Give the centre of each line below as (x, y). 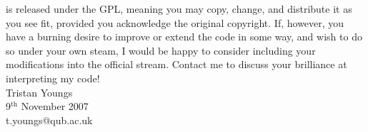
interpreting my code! (53, 78)
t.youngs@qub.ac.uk (49, 120)
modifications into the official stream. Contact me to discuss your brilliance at (176, 64)
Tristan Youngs (39, 92)
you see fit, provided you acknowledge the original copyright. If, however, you (175, 22)
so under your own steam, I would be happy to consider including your (161, 50)
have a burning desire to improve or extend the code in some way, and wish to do (184, 37)
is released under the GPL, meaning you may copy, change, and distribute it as (179, 9)
